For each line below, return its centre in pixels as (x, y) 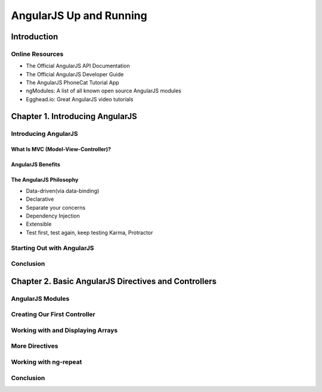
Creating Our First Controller (53, 315)
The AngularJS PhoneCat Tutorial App (72, 83)
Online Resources (37, 54)
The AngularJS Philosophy (45, 180)
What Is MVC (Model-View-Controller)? (61, 150)
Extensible (39, 224)
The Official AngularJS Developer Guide (75, 74)
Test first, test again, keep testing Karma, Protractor (89, 232)
